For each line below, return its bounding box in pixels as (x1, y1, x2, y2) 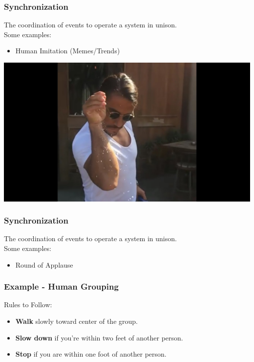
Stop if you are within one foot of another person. (15, 349, 167, 359)
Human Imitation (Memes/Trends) (15, 45, 120, 56)
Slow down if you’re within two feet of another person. (15, 332, 183, 342)
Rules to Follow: (4, 299, 52, 310)
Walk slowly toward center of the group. (15, 316, 138, 326)
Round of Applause (15, 259, 73, 270)
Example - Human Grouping (4, 280, 119, 293)
